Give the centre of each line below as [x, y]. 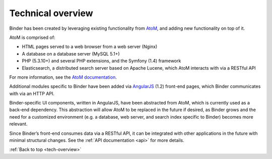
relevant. [18, 124]
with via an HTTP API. [32, 93]
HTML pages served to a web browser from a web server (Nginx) [90, 47]
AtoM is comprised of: [32, 37]
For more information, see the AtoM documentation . [63, 77]
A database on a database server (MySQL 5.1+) [71, 54]
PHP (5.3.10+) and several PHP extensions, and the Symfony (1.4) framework [101, 61]
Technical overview [51, 13]
